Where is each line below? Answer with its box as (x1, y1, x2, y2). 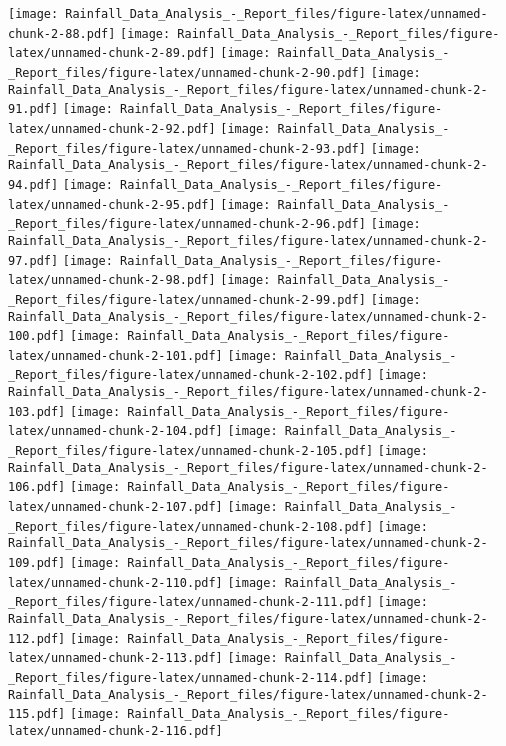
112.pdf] (8, 631, 66, 646)
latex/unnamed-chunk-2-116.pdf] (8, 723, 223, 738)
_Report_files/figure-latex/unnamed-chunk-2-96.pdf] (8, 217, 366, 232)
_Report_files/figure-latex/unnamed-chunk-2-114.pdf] (8, 670, 374, 685)
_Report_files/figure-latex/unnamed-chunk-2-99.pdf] (8, 292, 366, 307)
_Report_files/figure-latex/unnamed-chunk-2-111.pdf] (8, 595, 374, 610)
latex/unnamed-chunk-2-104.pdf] (8, 424, 223, 439)
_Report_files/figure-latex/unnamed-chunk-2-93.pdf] (8, 141, 366, 156)
